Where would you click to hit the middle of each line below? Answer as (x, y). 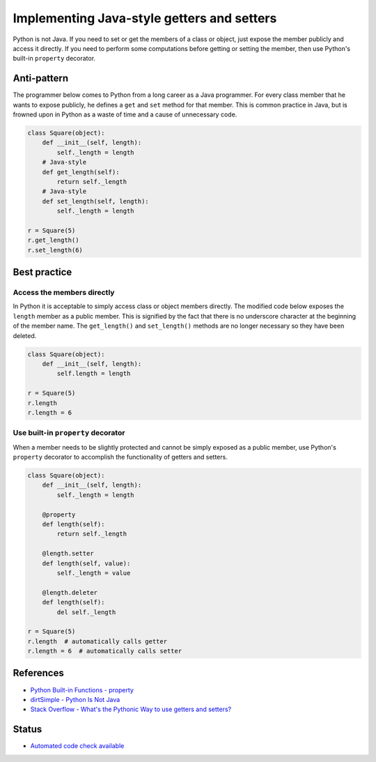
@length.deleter (70, 592)
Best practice (42, 272)
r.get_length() (53, 240)
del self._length (86, 612)
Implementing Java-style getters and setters (145, 18)
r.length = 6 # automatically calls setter (105, 651)
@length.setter (68, 554)
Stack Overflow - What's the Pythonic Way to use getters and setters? (131, 709)
